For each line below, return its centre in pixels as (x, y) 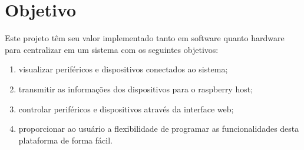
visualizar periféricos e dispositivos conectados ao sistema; (123, 69)
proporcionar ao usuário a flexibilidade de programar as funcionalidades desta (159, 129)
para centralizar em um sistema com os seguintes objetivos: (112, 49)
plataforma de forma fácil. (65, 140)
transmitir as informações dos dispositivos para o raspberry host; (136, 89)
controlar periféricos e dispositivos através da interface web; (126, 109)
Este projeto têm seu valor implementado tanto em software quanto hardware (145, 38)
